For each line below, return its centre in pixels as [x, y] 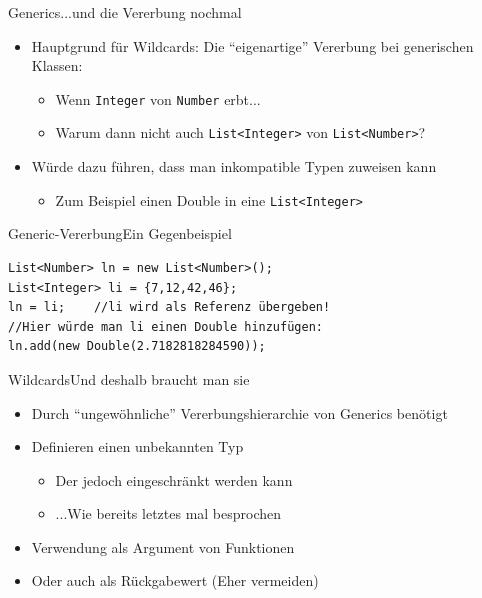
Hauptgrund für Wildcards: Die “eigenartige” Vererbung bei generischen [252, 45]
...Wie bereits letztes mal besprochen [168, 513]
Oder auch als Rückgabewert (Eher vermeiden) [175, 580]
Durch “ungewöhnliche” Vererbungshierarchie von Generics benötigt [239, 412]
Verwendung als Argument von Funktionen [163, 546]
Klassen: [57, 65]
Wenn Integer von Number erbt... [158, 98]
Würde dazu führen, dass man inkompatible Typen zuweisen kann [234, 166]
